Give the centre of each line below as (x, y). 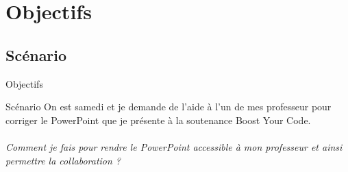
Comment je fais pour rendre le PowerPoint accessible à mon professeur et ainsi (174, 146)
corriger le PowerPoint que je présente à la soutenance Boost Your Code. (158, 120)
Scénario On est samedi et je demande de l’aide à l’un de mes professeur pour (169, 107)
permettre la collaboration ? (63, 160)
